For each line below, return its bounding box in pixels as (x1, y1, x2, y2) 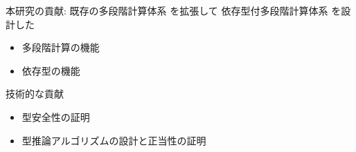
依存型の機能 (21, 63, 80, 77)
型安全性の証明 (21, 109, 90, 124)
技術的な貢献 (6, 86, 64, 101)
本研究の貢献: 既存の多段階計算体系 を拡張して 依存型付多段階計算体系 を (6, 3, 341, 17)
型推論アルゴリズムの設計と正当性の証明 (21, 133, 206, 147)
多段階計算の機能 (21, 40, 100, 55)
